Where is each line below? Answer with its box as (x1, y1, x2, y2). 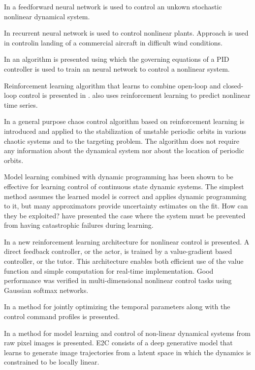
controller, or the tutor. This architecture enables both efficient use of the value (4, 256, 244, 266)
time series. (4, 99, 38, 110)
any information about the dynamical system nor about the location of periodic (4, 145, 244, 156)
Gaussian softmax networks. (4, 285, 89, 295)
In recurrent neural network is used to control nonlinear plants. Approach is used (4, 28, 249, 38)
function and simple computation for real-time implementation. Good (4, 265, 214, 276)
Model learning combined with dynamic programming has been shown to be (4, 171, 233, 182)
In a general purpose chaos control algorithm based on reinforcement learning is (4, 116, 245, 126)
